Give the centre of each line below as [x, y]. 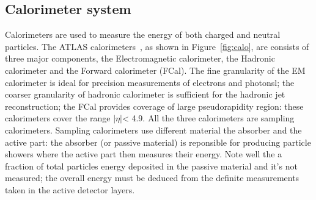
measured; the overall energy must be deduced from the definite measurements [152, 178]
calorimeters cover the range [58, 118]
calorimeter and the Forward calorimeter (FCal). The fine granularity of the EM [155, 70]
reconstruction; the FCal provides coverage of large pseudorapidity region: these [154, 106]
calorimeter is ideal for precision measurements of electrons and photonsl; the [150, 82]
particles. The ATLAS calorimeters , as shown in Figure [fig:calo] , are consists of [157, 46]
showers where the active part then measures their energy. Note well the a [144, 154]
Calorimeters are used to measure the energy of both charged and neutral [143, 34]
